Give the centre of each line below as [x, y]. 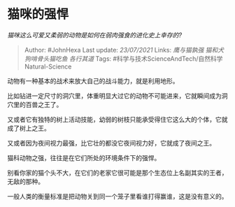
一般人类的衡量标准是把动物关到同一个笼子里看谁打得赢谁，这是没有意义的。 [117, 196]
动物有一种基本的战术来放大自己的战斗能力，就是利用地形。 [93, 80]
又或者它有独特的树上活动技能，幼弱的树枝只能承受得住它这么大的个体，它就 [117, 119]
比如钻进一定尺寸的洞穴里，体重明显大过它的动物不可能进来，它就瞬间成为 [114, 96]
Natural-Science [48, 66]
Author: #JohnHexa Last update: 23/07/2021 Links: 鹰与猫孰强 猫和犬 [124, 50]
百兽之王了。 [44, 104]
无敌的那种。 [26, 181]
